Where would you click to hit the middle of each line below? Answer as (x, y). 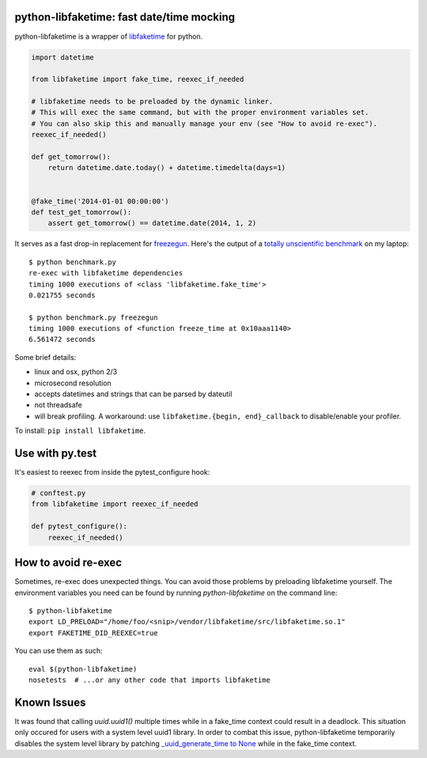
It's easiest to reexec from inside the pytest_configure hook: (112, 472)
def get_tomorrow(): (71, 157)
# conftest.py (59, 493)
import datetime (63, 57)
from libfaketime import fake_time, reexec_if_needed (138, 80)
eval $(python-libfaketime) (83, 669)
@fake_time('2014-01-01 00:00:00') (100, 201)
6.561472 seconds (62, 339)
